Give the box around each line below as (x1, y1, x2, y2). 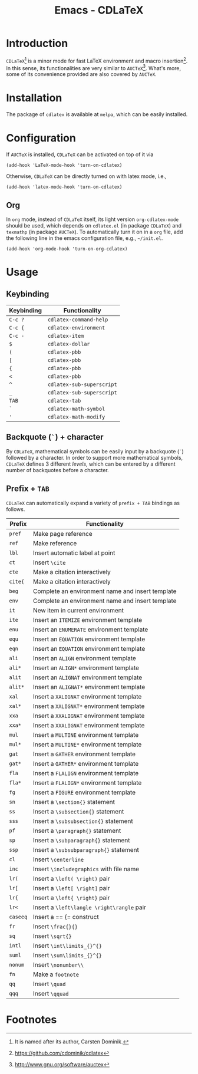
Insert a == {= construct (33, 912, 99, 921)
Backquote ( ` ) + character (6, 432, 104, 442)
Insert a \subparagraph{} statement (33, 836, 130, 844)
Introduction (6, 37, 68, 50)
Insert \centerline (33, 855, 84, 864)
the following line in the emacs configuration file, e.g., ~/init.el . (6, 234, 163, 242)
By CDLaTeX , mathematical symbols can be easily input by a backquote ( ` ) (6, 447, 184, 454)
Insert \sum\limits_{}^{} (33, 951, 102, 959)
